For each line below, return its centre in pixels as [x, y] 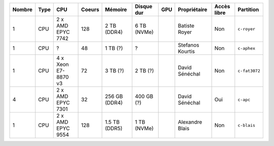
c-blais [247, 125]
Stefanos [189, 45]
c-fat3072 [249, 71]
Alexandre [190, 122]
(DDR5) [114, 128]
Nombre [23, 9]
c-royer [247, 29]
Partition [248, 9]
